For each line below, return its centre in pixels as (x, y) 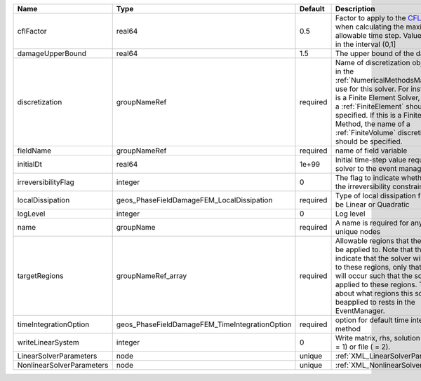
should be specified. (369, 141)
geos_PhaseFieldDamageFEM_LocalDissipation (194, 200)
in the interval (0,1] (366, 44)
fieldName (34, 151)
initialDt (29, 164)
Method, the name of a (373, 124)
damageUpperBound (52, 54)
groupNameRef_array (152, 276)
